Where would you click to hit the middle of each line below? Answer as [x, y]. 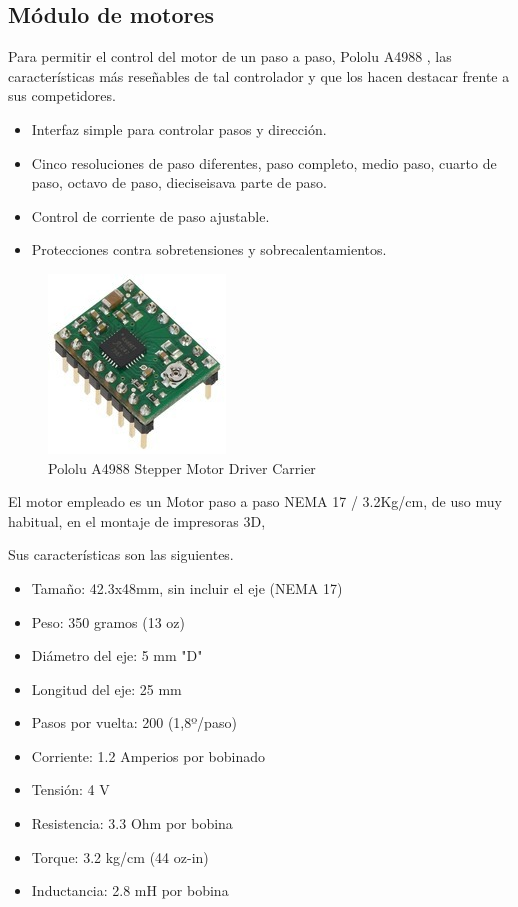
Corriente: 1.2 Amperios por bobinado [148, 755]
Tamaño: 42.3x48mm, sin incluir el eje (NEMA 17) [187, 587]
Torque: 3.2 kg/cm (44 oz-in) [120, 856]
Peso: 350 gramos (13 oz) [108, 621]
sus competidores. [62, 95]
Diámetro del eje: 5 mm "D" [117, 655]
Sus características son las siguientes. [121, 554]
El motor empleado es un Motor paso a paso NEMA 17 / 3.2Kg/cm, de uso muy [255, 501]
